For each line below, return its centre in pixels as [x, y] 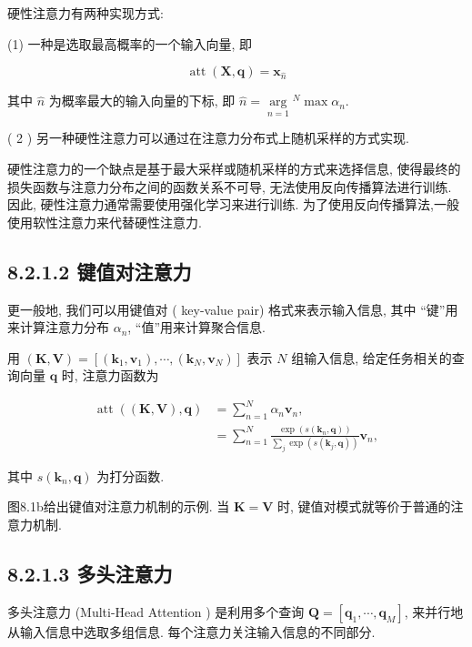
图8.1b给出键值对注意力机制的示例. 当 [119, 506]
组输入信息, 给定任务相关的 [372, 357]
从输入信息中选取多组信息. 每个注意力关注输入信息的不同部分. [191, 631]
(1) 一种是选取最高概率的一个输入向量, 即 [130, 43]
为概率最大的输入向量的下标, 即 [142, 101]
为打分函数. [131, 475]
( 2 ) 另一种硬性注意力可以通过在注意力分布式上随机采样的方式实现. [208, 138]
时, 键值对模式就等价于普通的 [364, 506]
